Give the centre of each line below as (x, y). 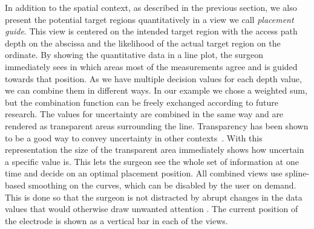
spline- (297, 173)
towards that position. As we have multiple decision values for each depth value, (153, 78)
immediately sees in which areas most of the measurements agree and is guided (151, 66)
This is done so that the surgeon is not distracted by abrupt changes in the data (154, 197)
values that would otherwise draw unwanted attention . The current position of (152, 209)
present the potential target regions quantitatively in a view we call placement (149, 19)
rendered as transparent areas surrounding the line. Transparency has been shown (157, 125)
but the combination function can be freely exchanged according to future (142, 102)
